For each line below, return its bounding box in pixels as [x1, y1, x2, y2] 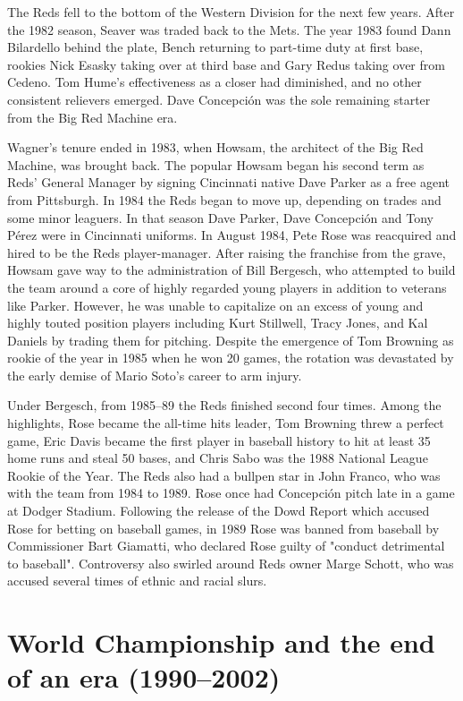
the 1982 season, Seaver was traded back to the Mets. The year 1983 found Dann [7, 20, 451, 38]
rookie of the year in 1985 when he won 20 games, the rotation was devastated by [7, 348, 454, 367]
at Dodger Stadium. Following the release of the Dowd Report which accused [7, 501, 430, 520]
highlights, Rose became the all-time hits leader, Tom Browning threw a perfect [7, 414, 444, 432]
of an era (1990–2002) [7, 659, 281, 696]
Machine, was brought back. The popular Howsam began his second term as [7, 155, 425, 174]
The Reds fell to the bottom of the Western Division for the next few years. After [7, 3, 455, 21]
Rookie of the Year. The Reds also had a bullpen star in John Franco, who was [7, 466, 441, 484]
